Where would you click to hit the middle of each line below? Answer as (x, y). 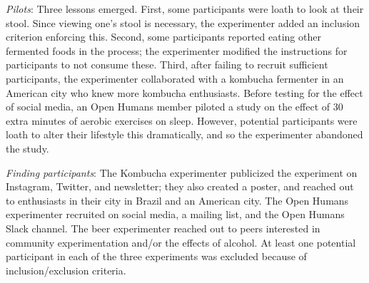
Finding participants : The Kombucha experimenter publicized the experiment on (182, 172)
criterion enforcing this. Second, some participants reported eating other (163, 37)
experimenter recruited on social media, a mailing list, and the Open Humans (175, 214)
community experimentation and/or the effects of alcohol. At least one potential (181, 242)
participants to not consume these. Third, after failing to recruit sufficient (167, 65)
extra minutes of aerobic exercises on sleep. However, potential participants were (182, 120)
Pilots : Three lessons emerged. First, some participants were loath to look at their (185, 9)
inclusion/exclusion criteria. (66, 270)
